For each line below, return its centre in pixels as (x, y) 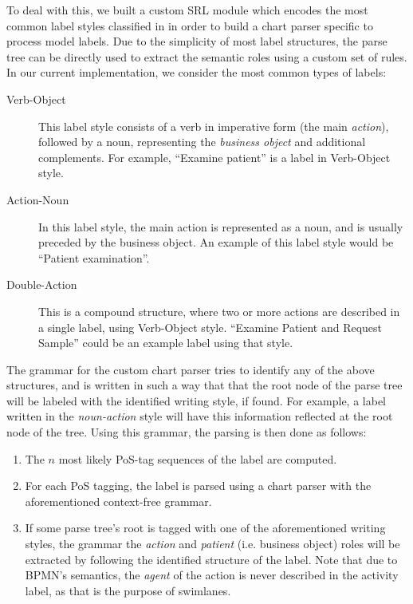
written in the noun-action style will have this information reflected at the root (200, 416)
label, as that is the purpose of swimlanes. (128, 590)
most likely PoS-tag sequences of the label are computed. (198, 458)
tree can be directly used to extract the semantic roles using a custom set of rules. (207, 56)
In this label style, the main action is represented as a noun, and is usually (221, 226)
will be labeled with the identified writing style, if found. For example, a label (197, 400)
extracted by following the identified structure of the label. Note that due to (211, 559)
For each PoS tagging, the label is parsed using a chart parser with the (198, 486)
